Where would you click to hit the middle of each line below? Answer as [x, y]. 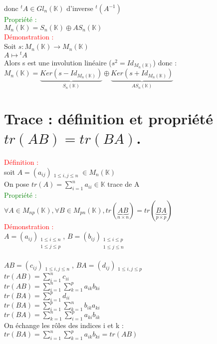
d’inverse [80, 8]
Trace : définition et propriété [108, 118]
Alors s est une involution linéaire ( [58, 62]
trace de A [123, 184]
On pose [17, 184]
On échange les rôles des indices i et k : [64, 325]
